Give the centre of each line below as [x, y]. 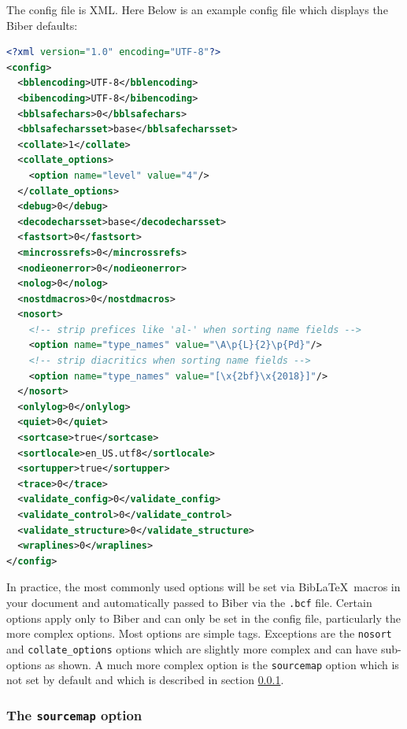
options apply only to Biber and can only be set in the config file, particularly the [204, 618]
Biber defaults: [42, 25]
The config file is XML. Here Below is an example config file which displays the [197, 9]
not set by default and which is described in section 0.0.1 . [145, 680]
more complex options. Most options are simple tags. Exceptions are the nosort [199, 633]
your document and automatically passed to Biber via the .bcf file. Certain [189, 602]
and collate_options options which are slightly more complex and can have [192, 648]
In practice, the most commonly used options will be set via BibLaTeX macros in [203, 587]
